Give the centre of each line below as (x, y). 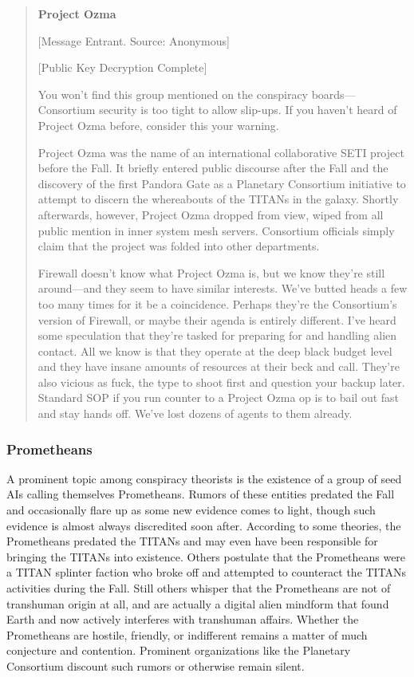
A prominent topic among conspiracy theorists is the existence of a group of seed (204, 478)
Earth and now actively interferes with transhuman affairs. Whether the (183, 619)
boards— (333, 94)
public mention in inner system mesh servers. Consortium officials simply (216, 230)
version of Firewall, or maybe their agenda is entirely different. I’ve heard (217, 319)
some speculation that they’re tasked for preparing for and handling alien (217, 335)
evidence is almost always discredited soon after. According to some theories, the (204, 525)
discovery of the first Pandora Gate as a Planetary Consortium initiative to (222, 183)
